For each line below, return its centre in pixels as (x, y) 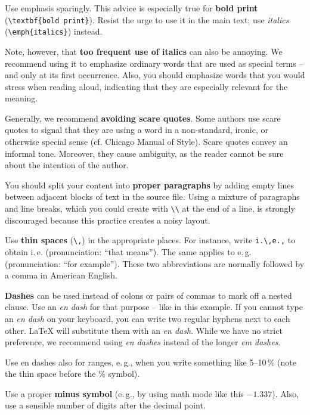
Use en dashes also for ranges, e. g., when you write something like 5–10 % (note (151, 362)
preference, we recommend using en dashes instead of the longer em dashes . (143, 342)
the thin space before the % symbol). (72, 374)
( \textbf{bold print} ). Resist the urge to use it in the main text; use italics (147, 19)
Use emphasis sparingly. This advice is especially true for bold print (131, 8)
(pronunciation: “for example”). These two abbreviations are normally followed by (155, 263)
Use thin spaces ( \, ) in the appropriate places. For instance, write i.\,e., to (150, 240)
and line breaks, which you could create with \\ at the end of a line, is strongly (150, 208)
